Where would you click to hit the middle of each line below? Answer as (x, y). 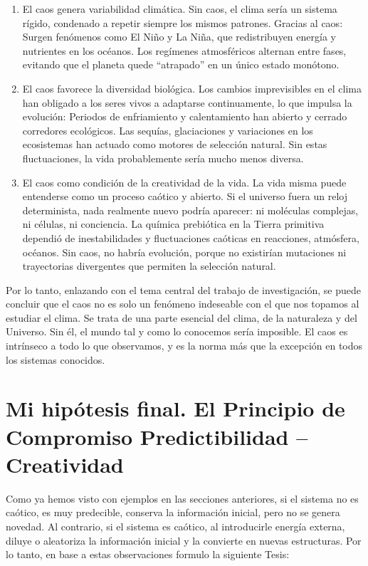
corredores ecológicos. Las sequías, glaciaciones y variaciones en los (168, 130)
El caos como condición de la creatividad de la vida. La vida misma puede (184, 182)
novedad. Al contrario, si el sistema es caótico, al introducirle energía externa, (175, 526)
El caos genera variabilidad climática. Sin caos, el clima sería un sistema (180, 9)
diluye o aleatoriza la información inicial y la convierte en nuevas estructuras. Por (184, 540)
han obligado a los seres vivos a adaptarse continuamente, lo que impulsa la (187, 102)
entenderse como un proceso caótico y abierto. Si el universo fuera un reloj (185, 196)
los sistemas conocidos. (56, 359)
